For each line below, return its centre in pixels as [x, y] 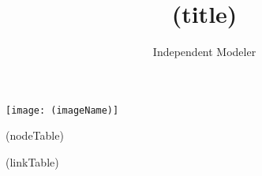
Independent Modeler [204, 52]
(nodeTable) [35, 135]
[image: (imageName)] [62, 110]
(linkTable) [32, 161]
